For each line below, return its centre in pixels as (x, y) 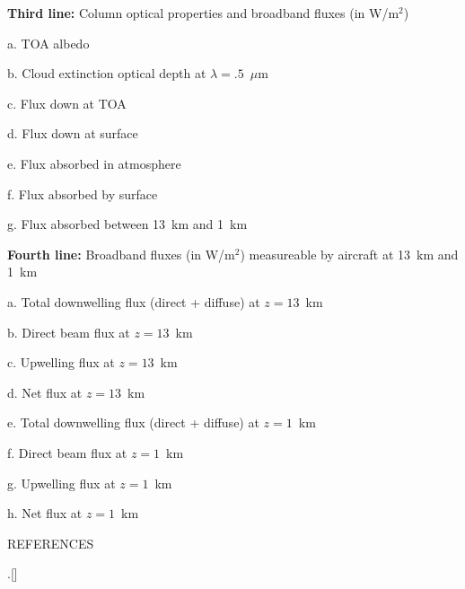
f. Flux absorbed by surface (83, 193)
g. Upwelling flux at (61, 483)
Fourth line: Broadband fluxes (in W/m (121, 254)
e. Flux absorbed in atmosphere (94, 163)
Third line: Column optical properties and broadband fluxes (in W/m (203, 13)
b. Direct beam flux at (69, 332)
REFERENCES (51, 543)
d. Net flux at (45, 392)
